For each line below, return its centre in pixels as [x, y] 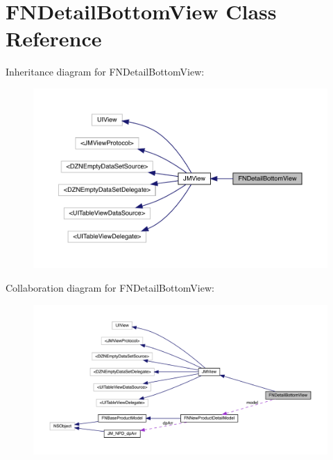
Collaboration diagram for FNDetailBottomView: [110, 288]
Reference [54, 38]
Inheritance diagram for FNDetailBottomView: [105, 72]
